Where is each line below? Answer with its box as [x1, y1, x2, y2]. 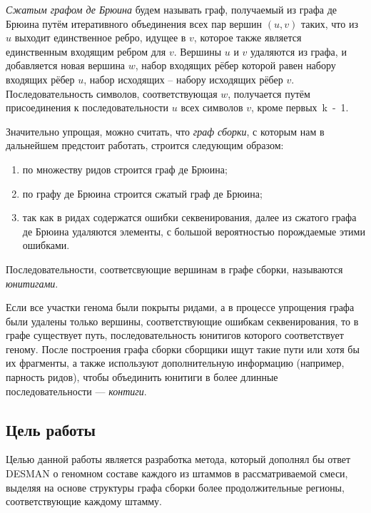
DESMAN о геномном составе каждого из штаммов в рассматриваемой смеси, [6, 466, 348, 481]
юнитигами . [6, 275, 59, 290]
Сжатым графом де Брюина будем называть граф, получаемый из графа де [6, 2, 337, 16]
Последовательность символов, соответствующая [6, 86, 218, 101]
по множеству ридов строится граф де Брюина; [22, 161, 228, 176]
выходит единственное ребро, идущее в [14, 30, 186, 45]
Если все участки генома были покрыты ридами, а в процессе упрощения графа [6, 300, 355, 315]
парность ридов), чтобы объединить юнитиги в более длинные [6, 370, 278, 385]
